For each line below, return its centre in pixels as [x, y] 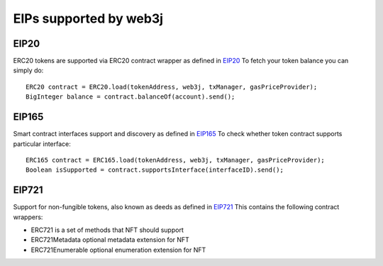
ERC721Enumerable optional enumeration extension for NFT [118, 250]
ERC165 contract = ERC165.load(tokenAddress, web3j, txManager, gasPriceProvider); [176, 160]
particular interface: [42, 144]
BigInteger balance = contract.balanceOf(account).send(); [131, 97]
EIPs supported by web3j [88, 18]
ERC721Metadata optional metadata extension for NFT [110, 240]
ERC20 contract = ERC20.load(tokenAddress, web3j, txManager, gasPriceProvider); [172, 87]
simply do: [28, 70]
